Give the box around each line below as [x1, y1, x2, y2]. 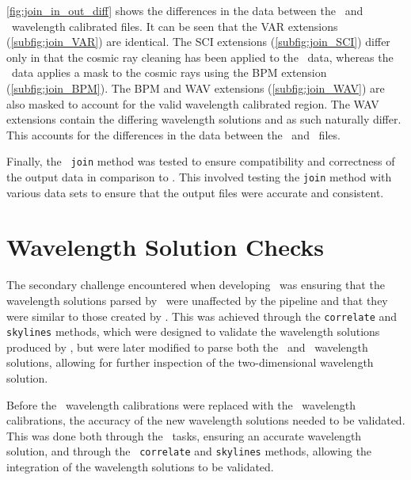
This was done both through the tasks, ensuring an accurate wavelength [6, 427, 362, 444]
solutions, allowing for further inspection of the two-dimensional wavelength [6, 354, 374, 371]
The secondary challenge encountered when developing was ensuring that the [6, 276, 385, 293]
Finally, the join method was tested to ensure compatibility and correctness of [6, 153, 395, 170]
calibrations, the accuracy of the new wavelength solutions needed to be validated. [6, 412, 405, 429]
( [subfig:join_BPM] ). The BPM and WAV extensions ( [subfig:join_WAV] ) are [6, 79, 385, 96]
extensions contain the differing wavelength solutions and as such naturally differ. [6, 111, 401, 128]
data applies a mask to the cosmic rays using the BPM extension [11, 64, 327, 81]
